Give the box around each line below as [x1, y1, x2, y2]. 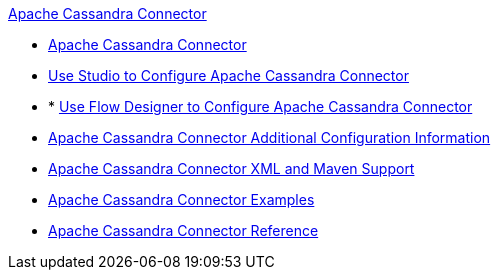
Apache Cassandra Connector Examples [48, 191, 315, 208]
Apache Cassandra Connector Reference [48, 222, 319, 239]
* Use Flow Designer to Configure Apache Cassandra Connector [48, 98, 473, 115]
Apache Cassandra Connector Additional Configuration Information [48, 129, 491, 146]
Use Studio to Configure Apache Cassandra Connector [48, 67, 409, 84]
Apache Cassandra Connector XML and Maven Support [48, 160, 415, 177]
